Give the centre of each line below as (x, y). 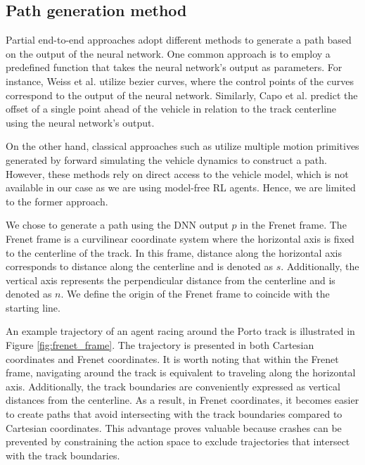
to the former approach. (57, 201)
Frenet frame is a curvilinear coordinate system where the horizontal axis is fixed (180, 238)
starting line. (33, 307)
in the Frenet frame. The (293, 225)
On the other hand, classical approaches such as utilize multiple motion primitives (182, 146)
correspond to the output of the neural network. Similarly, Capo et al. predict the (182, 95)
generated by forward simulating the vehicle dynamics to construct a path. (166, 159)
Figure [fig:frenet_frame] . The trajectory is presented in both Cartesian (160, 345)
